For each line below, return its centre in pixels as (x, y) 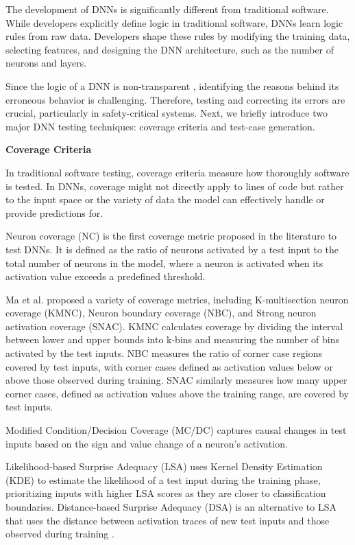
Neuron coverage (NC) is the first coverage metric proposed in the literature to (171, 236)
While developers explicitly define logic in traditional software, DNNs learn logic (174, 22)
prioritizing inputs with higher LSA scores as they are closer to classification (166, 493)
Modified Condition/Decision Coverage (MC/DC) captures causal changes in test (176, 430)
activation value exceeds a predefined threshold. (106, 276)
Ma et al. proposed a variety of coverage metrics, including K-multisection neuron (177, 299)
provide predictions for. (54, 212)
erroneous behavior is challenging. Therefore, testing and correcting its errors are (175, 99)
